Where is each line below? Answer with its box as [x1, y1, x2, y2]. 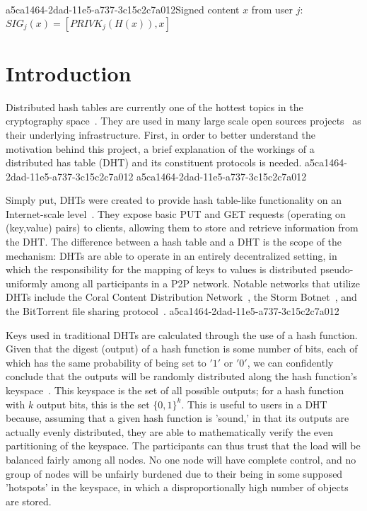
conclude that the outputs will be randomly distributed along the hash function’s [6, 369, 358, 384]
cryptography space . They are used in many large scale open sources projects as [6, 113, 361, 128]
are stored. [6, 493, 52, 508]
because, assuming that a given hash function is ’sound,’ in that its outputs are [6, 410, 349, 425]
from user [251, 2, 293, 16]
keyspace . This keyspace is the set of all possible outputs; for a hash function [6, 383, 344, 397]
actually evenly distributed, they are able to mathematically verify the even [6, 424, 333, 439]
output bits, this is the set [36, 396, 150, 411]
